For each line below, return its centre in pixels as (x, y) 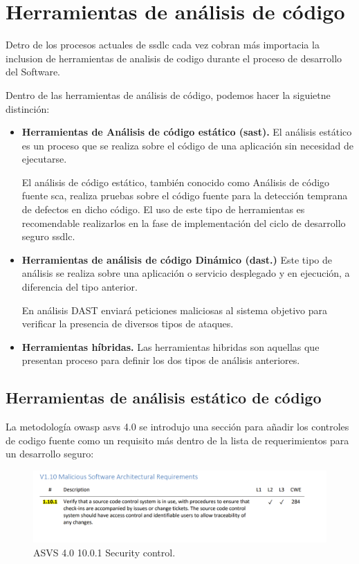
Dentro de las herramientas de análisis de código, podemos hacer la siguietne (168, 94)
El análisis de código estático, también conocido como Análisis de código (176, 182)
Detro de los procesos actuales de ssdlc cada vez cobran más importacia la (163, 45)
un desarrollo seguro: (50, 454)
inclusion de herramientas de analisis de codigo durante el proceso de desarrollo (174, 58)
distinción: (28, 108)
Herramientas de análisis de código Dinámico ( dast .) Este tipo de (177, 259)
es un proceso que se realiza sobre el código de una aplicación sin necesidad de (188, 145)
